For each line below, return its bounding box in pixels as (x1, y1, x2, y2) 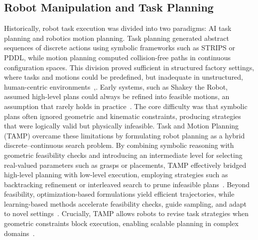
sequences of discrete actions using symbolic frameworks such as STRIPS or (4, 42, 235, 53)
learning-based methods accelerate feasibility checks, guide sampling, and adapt (4, 198, 247, 209)
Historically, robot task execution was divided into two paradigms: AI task (4, 23, 232, 33)
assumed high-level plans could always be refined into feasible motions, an (4, 91, 230, 102)
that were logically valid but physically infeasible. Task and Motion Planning (4, 120, 239, 131)
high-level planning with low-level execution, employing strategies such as (4, 169, 228, 180)
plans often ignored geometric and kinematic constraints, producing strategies (4, 111, 241, 121)
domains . (4, 228, 35, 238)
